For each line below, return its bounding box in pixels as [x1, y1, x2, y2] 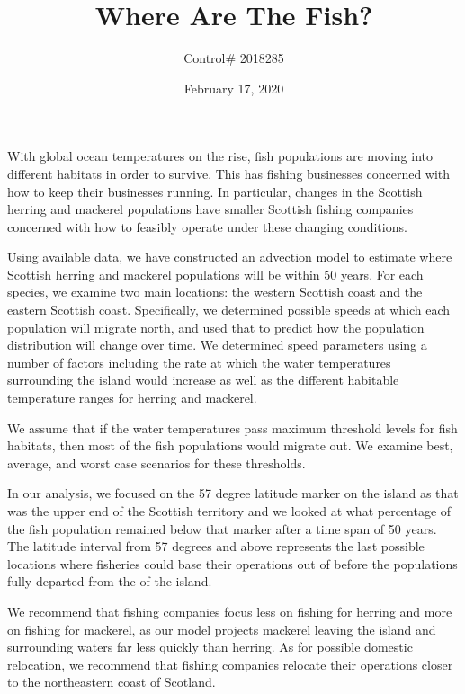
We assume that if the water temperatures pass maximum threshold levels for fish [7, 418, 458, 437]
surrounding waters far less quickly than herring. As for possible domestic [7, 637, 413, 656]
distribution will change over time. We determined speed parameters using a [7, 335, 427, 354]
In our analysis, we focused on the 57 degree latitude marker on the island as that [7, 484, 459, 503]
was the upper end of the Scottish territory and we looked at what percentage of [7, 502, 452, 520]
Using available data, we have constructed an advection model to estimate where [7, 247, 452, 266]
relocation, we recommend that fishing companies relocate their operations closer [7, 654, 453, 673]
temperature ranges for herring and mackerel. [7, 388, 257, 407]
